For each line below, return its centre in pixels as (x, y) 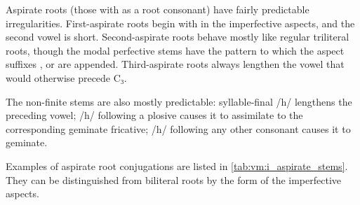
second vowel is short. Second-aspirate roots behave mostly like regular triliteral (178, 37)
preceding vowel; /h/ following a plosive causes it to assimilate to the (154, 115)
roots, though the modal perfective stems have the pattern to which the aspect (175, 50)
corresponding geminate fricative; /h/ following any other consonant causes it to (178, 128)
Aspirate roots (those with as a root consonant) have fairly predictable (158, 9)
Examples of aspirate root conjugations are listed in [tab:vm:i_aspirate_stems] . (177, 165)
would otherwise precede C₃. (66, 77)
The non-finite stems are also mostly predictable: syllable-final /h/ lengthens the (179, 101)
